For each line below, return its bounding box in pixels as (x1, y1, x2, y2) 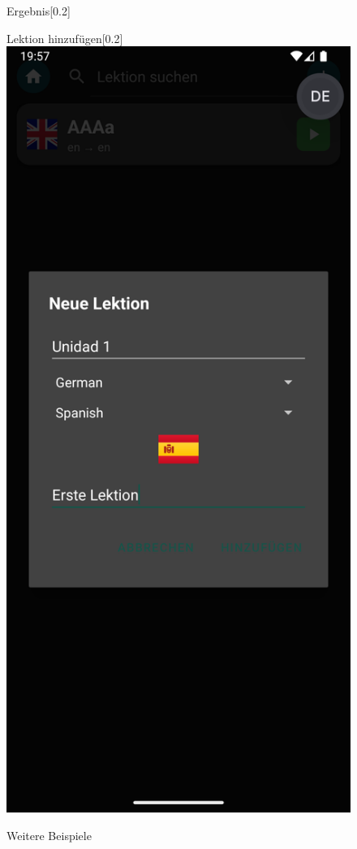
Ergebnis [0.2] (6, 2, 71, 19)
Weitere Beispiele (6, 826, 92, 843)
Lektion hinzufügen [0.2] (6, 29, 123, 46)
